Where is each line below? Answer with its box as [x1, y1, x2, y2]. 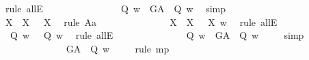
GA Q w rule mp [66, 41, 170, 55]
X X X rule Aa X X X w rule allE [5, 14, 278, 29]
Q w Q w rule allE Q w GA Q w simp [10, 28, 304, 42]
